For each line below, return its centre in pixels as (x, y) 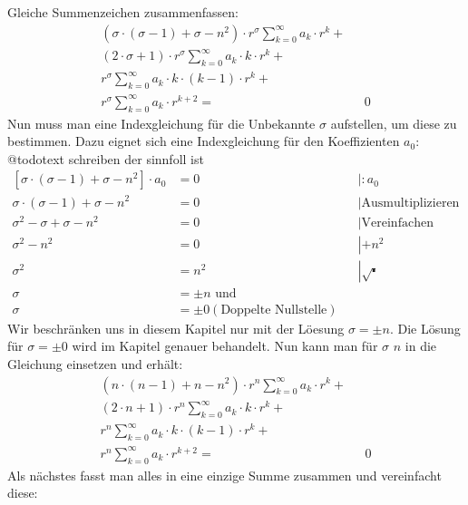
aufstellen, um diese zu (394, 123)
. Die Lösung (425, 328)
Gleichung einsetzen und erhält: (95, 363)
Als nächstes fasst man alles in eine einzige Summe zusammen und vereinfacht (224, 475)
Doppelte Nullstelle (274, 310)
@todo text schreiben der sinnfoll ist (106, 158)
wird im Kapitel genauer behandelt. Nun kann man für (225, 346)
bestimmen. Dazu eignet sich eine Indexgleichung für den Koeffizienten (204, 141)
